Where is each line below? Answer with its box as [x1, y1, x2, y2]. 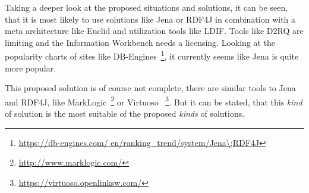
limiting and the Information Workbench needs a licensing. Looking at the [5, 36, 276, 48]
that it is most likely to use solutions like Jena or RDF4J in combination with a [5, 13, 296, 25]
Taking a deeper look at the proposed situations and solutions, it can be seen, [5, 1, 288, 13]
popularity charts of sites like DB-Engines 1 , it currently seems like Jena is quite [5, 48, 299, 63]
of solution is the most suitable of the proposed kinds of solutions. [5, 107, 245, 120]
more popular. [5, 61, 56, 74]
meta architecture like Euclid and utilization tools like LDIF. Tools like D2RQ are [5, 24, 304, 37]
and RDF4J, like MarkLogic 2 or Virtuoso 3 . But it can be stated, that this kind [5, 94, 302, 108]
